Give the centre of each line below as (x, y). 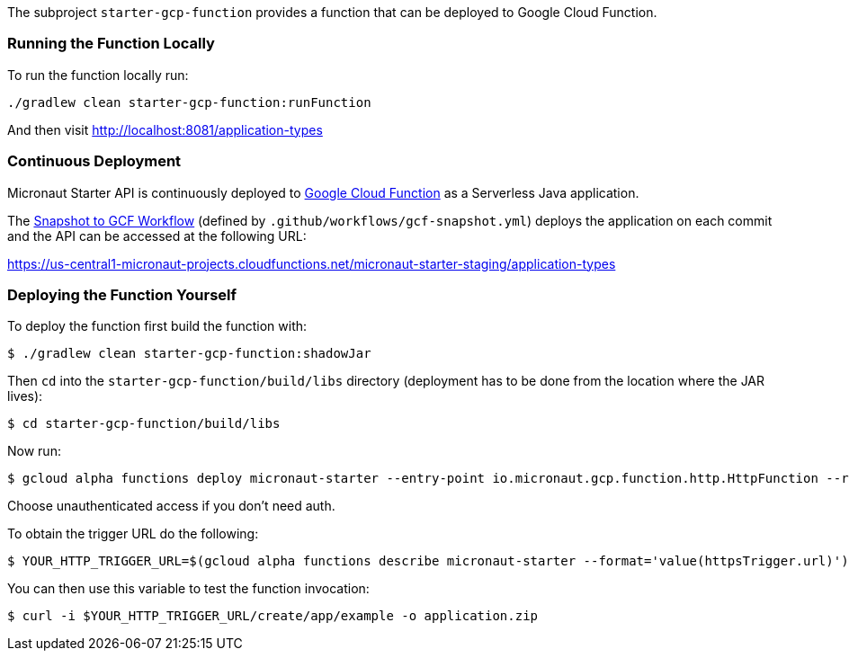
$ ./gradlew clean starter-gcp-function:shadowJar (189, 354)
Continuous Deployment (94, 161)
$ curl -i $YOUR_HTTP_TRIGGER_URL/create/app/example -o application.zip (273, 616)
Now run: (34, 451)
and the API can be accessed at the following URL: (157, 236)
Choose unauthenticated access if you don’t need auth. (171, 506)
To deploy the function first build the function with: (157, 326)
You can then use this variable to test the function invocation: (188, 589)
